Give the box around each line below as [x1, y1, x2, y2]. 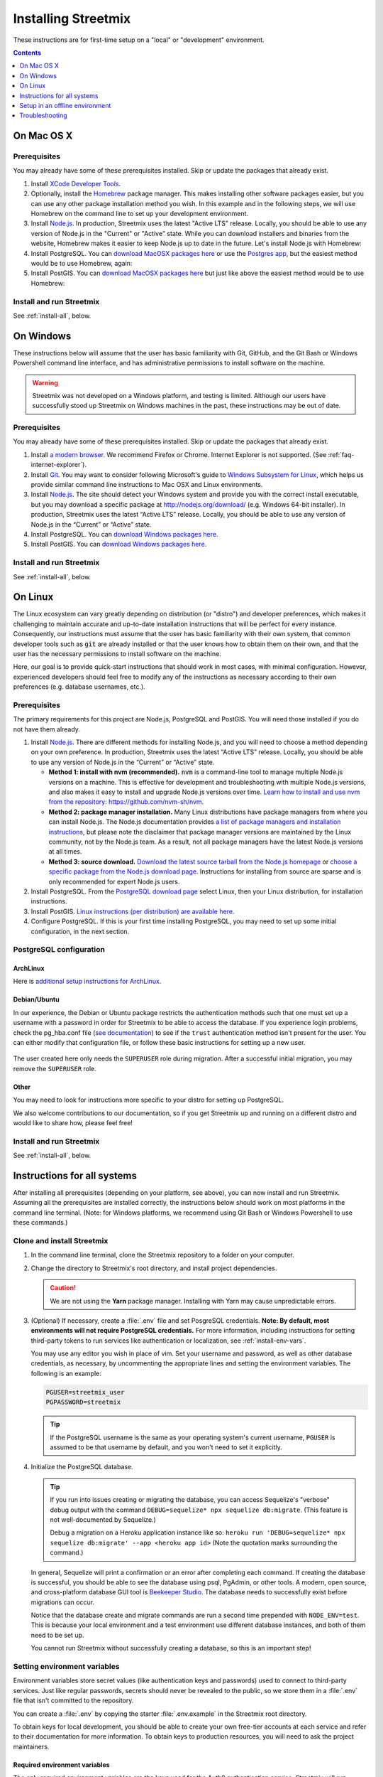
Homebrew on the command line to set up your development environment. [30, 210, 248, 218]
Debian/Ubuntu [13, 995, 60, 1004]
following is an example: [30, 1369, 102, 1378]
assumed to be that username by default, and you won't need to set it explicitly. [50, 1443, 283, 1451]
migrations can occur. [30, 1598, 95, 1606]
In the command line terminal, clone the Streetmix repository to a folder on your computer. [30, 1251, 294, 1260]
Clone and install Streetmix [13, 1235, 109, 1245]
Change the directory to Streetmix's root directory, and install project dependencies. [30, 1264, 277, 1272]
